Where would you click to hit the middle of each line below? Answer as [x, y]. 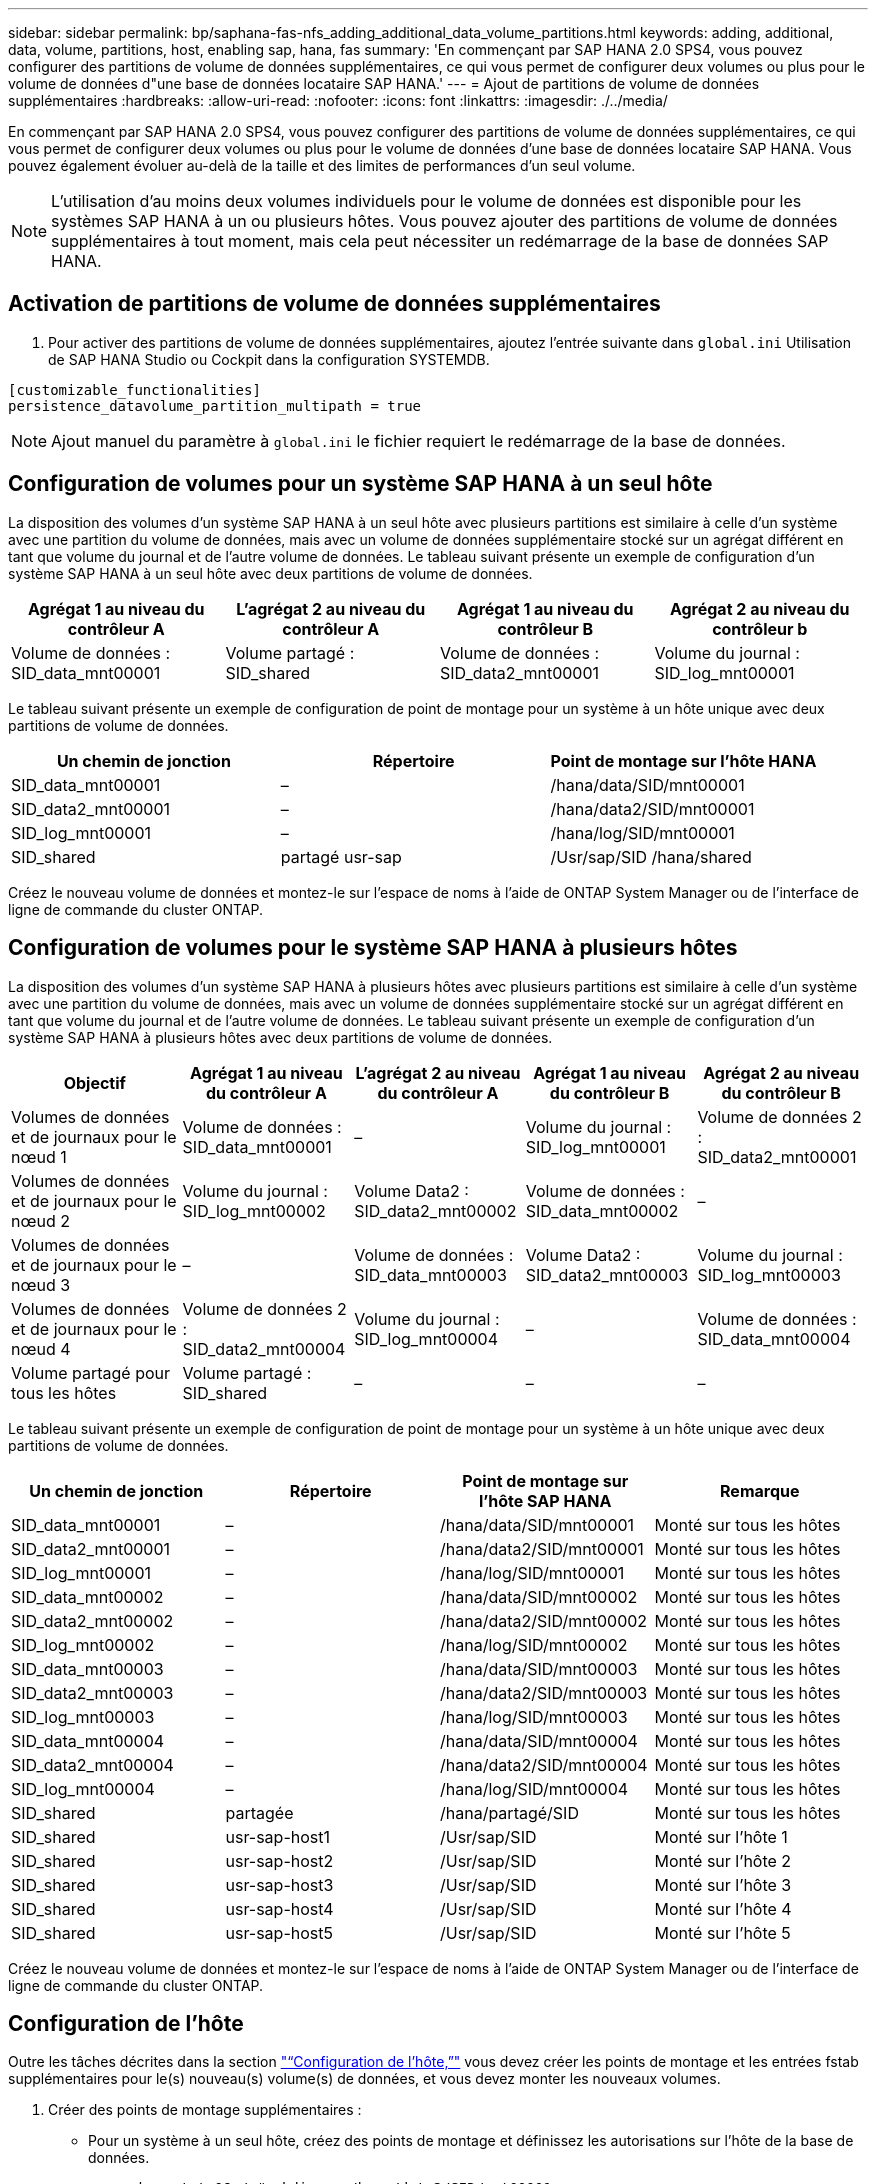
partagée [259, 1812]
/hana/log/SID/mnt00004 [534, 1788]
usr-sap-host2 [279, 1860]
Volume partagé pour [91, 1372]
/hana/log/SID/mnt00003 [534, 1716]
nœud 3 [41, 1284]
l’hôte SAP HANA [545, 1500]
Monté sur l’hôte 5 [722, 1932]
